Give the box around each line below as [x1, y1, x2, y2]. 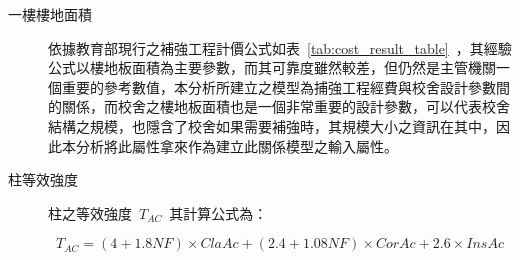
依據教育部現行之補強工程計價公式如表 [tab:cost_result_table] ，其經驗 [48, 37, 512, 58]
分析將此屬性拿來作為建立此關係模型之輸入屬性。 [75, 135, 398, 156]
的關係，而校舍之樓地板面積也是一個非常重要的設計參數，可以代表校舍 [48, 96, 510, 117]
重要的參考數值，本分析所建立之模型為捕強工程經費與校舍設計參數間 [61, 76, 510, 97]
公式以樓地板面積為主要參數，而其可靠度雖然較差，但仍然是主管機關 [48, 57, 496, 78]
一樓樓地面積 [8, 4, 92, 24]
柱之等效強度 [48, 202, 132, 223]
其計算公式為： [169, 202, 268, 223]
